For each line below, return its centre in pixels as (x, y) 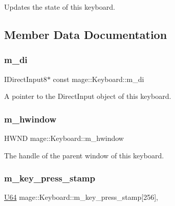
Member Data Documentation (86, 34)
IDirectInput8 (26, 79)
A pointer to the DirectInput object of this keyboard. (88, 96)
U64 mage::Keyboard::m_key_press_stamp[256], (81, 197)
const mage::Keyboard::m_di (99, 79)
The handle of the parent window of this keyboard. (84, 155)
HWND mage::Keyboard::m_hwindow (64, 138)
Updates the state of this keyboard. (60, 7)
